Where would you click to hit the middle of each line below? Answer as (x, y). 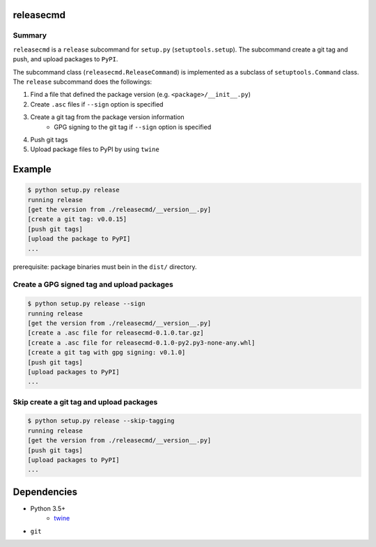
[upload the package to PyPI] (79, 239)
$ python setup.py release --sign (86, 304)
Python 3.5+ (48, 508)
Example (32, 170)
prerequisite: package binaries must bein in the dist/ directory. (105, 267)
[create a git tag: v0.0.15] (77, 219)
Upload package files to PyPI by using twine (95, 149)
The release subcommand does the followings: (83, 82)
